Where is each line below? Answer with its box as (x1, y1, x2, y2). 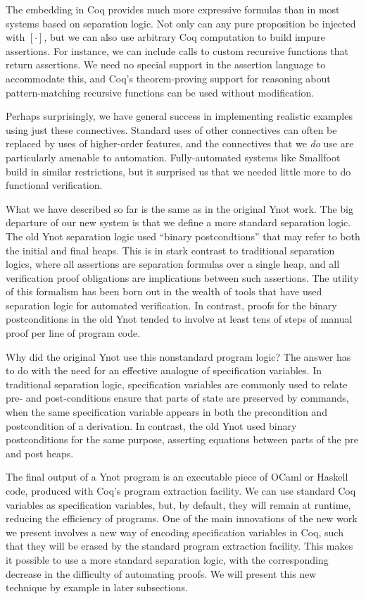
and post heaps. (6, 445, 74, 460)
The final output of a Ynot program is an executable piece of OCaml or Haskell (6, 469, 348, 484)
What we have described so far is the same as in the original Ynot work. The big (6, 201, 354, 216)
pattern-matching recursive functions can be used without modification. (6, 85, 315, 99)
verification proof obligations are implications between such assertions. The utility (6, 270, 359, 285)
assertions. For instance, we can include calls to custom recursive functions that (6, 43, 349, 58)
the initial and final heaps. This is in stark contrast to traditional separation (6, 242, 335, 257)
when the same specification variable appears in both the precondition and (6, 405, 327, 419)
